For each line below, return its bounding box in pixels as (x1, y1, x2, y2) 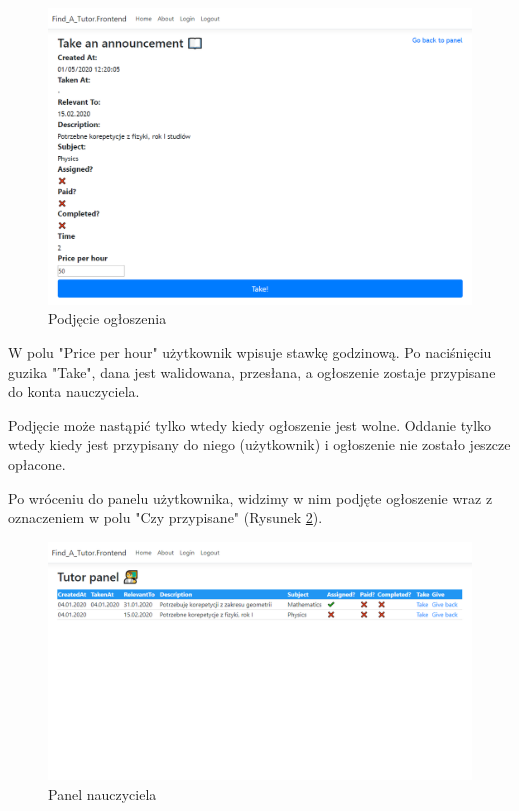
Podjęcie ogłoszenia (48, 308, 167, 329)
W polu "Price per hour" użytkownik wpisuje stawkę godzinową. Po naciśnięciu (8, 342, 492, 363)
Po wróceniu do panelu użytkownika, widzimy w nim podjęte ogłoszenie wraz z (8, 487, 493, 508)
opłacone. (8, 454, 66, 475)
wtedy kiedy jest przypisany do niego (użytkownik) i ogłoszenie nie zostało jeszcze (8, 434, 511, 455)
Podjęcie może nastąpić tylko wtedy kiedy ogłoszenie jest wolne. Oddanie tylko (8, 414, 492, 435)
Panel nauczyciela (48, 783, 157, 804)
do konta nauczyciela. (8, 381, 140, 402)
